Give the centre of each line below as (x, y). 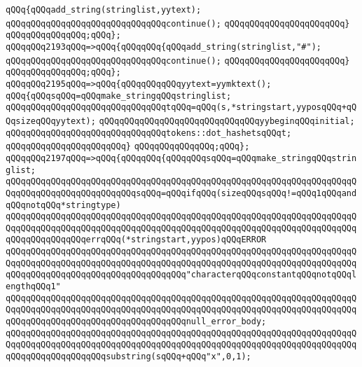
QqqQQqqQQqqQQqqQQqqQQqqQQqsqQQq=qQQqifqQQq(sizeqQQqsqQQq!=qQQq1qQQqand (181, 193)
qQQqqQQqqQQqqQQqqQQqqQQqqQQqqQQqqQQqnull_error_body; (136, 322)
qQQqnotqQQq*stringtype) (63, 205)
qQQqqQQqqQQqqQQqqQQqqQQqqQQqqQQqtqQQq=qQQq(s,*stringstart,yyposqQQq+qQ (181, 108)
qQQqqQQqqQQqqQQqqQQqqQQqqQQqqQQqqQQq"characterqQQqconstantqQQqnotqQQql (181, 275)
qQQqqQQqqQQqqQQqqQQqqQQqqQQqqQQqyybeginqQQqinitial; (227, 121)
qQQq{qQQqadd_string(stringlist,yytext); (104, 10)
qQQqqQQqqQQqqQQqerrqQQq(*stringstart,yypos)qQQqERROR (136, 240)
